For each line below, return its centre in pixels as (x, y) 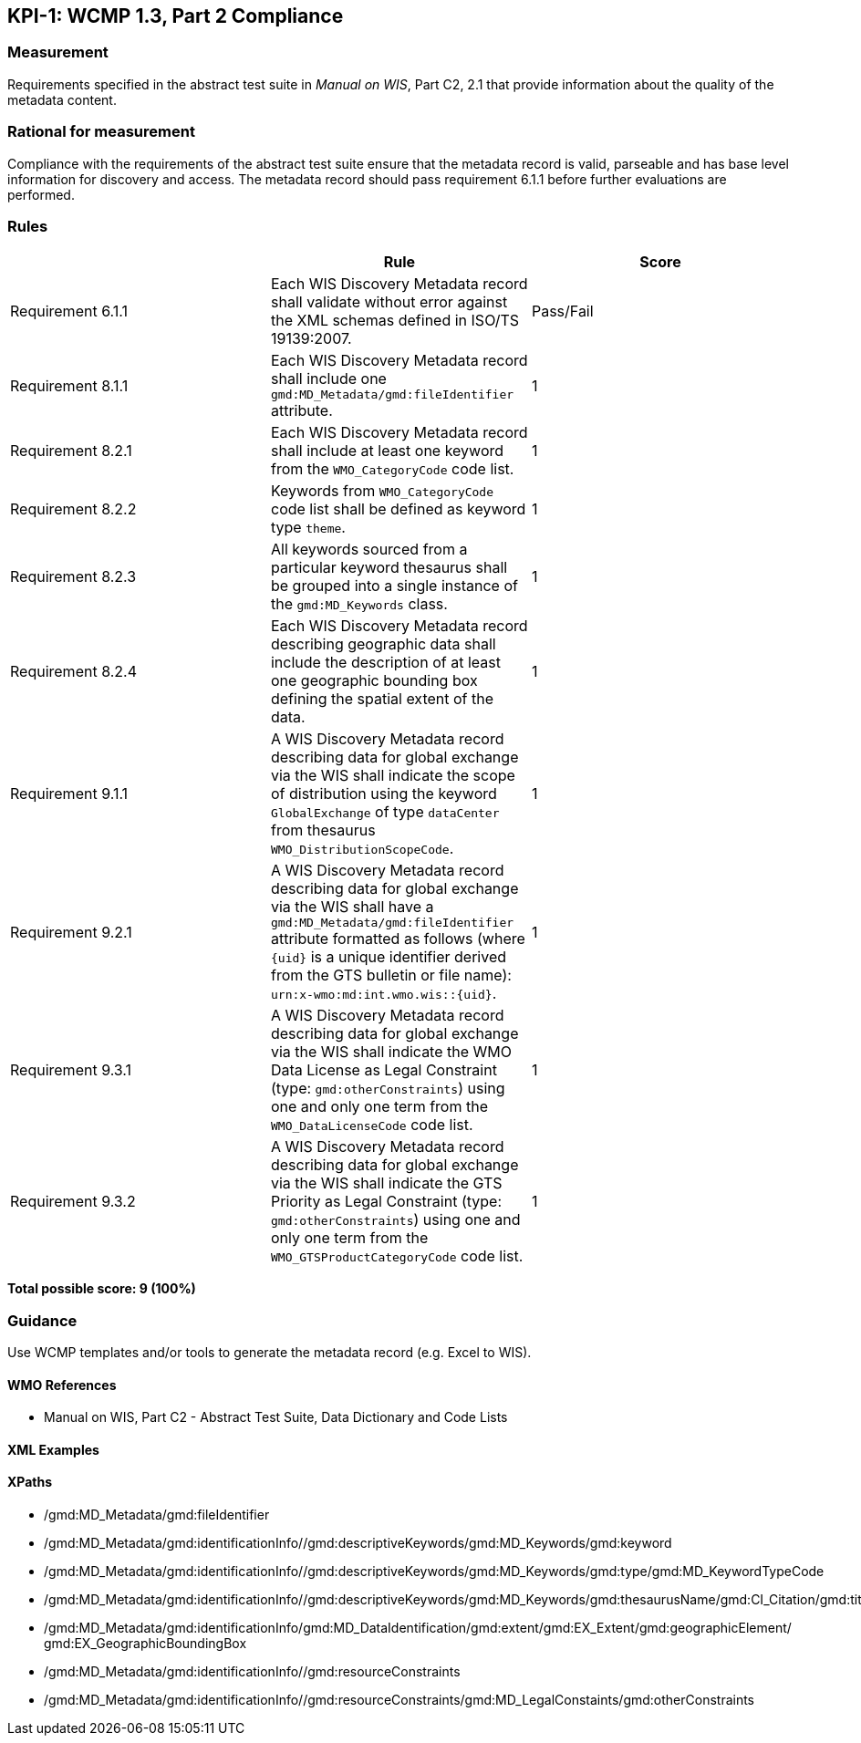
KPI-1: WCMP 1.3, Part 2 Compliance (176, 16)
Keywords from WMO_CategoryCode (382, 491)
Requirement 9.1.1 (69, 794)
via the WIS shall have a (352, 907)
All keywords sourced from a (369, 550)
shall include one (328, 379)
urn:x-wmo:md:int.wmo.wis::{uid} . (384, 994)
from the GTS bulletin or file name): (391, 975)
